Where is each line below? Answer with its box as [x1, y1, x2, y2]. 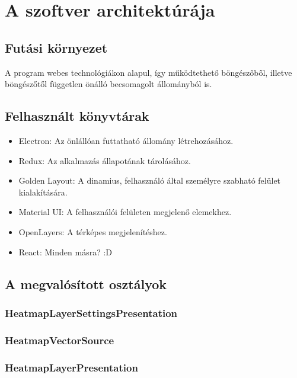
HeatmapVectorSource [5, 332, 114, 347]
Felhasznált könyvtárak [5, 107, 149, 125]
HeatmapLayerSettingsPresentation [5, 305, 178, 320]
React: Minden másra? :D [18, 245, 113, 258]
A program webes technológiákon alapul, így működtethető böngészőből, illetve [5, 66, 292, 78]
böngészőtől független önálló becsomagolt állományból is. [5, 78, 212, 90]
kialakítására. [18, 185, 68, 198]
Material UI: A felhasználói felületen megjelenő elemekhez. [18, 206, 232, 218]
